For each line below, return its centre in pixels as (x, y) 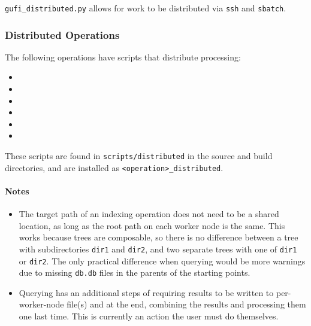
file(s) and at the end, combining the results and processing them (186, 304)
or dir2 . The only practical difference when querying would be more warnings (162, 261)
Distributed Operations (62, 34)
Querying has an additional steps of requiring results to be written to (146, 292)
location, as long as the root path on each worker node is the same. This (152, 225)
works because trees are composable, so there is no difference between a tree (158, 237)
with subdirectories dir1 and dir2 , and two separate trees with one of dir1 (158, 249)
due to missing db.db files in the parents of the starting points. (135, 272)
